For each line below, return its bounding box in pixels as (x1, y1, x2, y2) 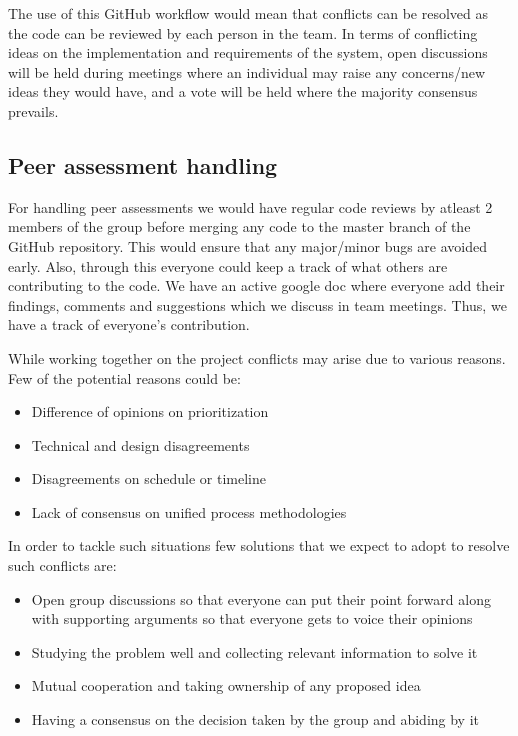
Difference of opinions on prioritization (31, 401, 269, 422)
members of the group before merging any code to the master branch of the (8, 216, 471, 237)
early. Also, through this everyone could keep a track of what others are (8, 255, 448, 276)
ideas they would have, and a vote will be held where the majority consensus (8, 81, 478, 102)
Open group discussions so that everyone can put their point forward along (31, 588, 491, 609)
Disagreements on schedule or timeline (31, 468, 266, 489)
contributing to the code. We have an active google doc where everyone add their (8, 275, 505, 296)
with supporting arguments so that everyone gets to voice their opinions (31, 608, 473, 629)
